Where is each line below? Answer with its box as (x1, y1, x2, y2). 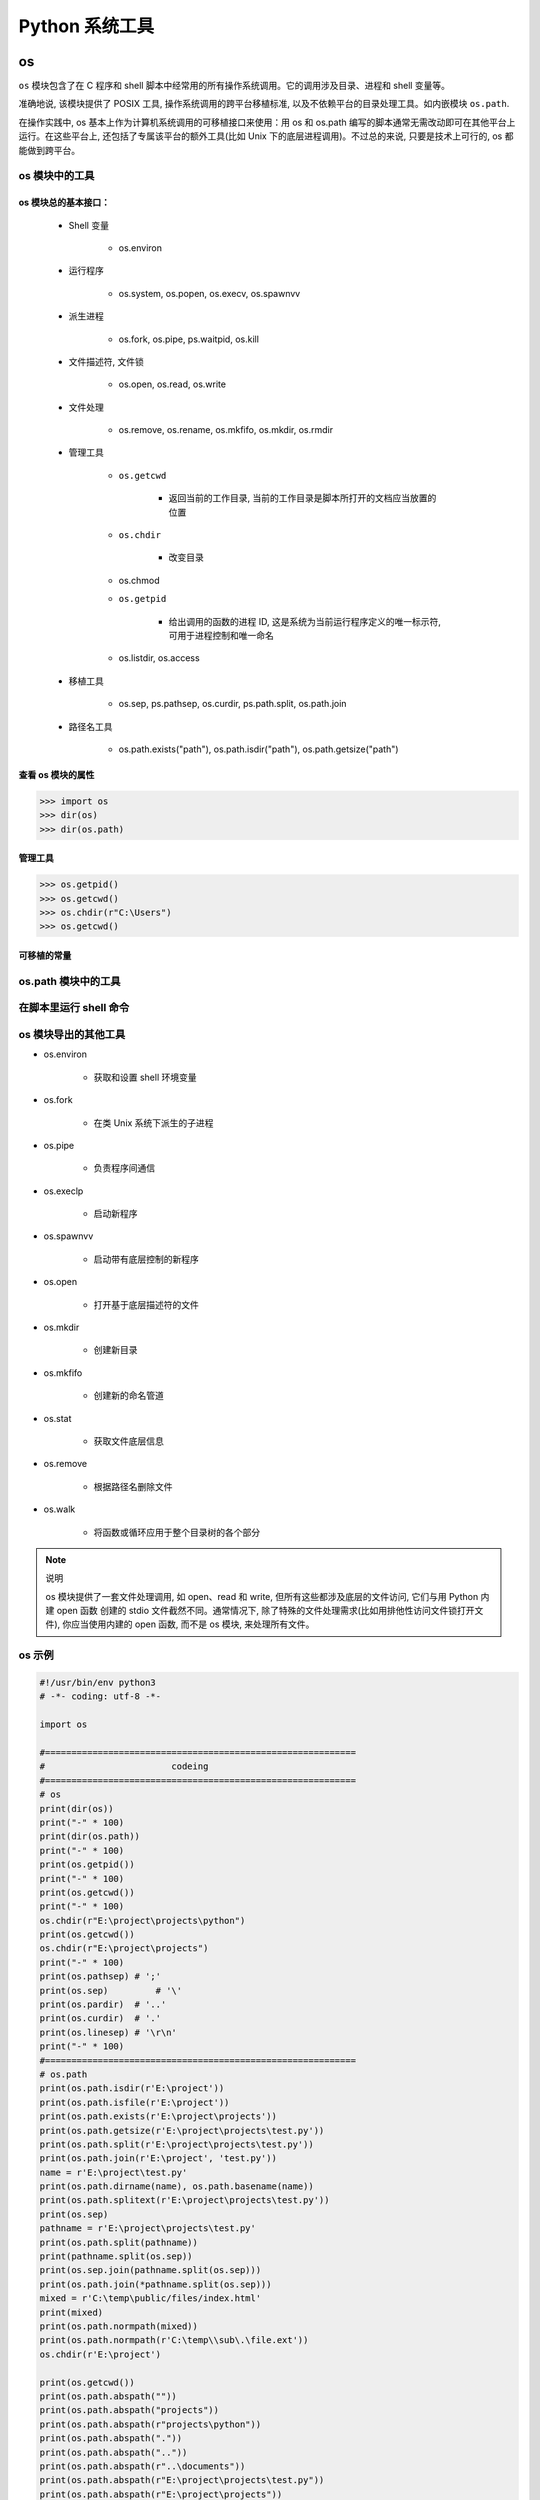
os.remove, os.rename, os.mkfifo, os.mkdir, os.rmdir (118, 424, 334, 436)
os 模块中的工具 (18, 169, 95, 183)
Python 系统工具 (18, 15, 155, 37)
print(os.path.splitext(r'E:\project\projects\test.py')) (39, 2195, 330, 2206)
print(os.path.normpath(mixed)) (39, 2321, 199, 2332)
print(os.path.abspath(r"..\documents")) (39, 2460, 246, 2472)
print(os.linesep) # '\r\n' (39, 2026, 177, 2038)
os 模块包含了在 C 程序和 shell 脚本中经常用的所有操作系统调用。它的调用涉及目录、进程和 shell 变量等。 (18, 80, 450, 92)
